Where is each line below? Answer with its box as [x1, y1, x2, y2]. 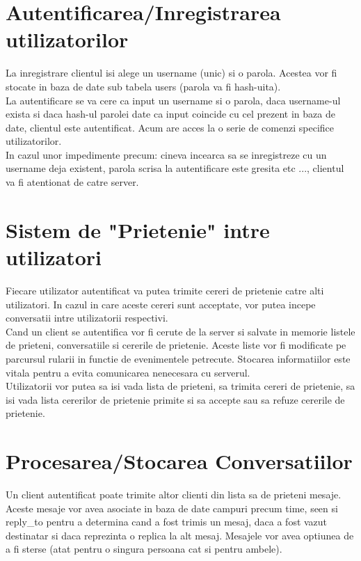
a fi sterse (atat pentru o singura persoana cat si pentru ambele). [6, 542, 282, 556]
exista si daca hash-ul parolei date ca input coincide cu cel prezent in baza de [6, 106, 335, 121]
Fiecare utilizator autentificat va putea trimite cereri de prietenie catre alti [6, 283, 324, 297]
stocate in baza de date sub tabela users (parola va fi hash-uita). [6, 79, 281, 93]
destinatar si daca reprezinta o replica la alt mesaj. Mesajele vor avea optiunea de [6, 528, 354, 542]
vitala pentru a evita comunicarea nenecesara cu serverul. [6, 365, 250, 379]
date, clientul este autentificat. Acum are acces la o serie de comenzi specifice [6, 120, 334, 134]
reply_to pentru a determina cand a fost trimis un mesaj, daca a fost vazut [6, 514, 328, 529]
